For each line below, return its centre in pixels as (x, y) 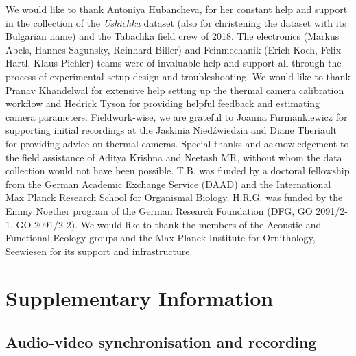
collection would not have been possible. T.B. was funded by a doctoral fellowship (178, 170)
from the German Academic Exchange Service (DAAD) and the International (168, 183)
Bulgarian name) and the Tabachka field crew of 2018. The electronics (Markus (173, 36)
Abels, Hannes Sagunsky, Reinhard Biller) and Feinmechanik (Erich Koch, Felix (174, 49)
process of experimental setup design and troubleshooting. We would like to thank (178, 76)
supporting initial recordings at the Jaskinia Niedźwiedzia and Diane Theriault (171, 130)
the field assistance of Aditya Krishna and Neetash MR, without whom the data (174, 157)
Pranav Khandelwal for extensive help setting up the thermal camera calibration (175, 90)
